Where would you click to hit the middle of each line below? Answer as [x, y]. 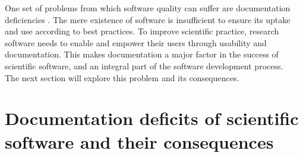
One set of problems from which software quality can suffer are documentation [148, 8]
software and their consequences [139, 141]
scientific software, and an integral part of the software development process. [144, 65]
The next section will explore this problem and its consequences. [122, 77]
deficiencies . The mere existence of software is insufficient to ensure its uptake [148, 19]
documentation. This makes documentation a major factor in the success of [142, 54]
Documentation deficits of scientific [152, 118]
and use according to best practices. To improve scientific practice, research [142, 31]
